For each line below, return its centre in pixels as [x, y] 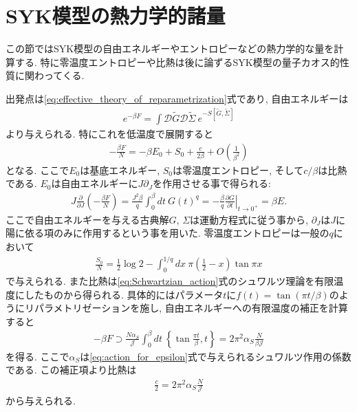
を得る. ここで [37, 356]
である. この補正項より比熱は [71, 370]
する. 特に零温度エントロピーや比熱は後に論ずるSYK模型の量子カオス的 [177, 62]
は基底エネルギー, [120, 170]
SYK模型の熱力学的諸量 [116, 15]
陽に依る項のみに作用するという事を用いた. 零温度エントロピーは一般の [167, 233]
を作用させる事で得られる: [212, 183]
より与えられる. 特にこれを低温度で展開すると [109, 134]
